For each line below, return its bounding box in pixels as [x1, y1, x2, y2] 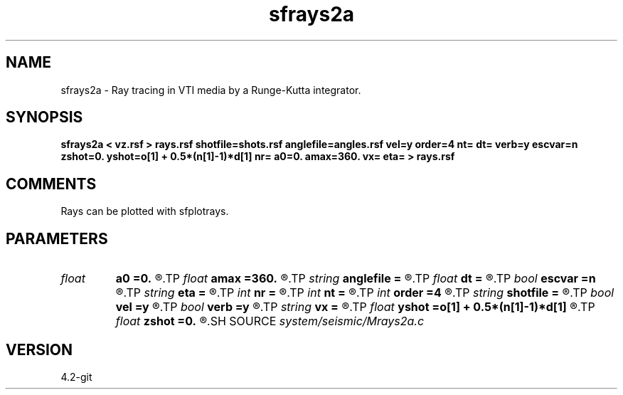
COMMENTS [6, 174, 97, 193]
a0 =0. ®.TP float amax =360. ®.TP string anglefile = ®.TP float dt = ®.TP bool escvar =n [115, 271, 596, 286]
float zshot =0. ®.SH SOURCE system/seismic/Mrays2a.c [115, 314, 425, 329]
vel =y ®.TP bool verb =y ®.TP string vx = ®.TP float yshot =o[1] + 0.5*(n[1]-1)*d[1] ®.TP [115, 300, 595, 315]
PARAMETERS [6, 229, 108, 248]
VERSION [6, 340, 73, 359]
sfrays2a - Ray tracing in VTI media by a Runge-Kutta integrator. [60, 83, 361, 96]
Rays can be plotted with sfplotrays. [60, 205, 229, 218]
